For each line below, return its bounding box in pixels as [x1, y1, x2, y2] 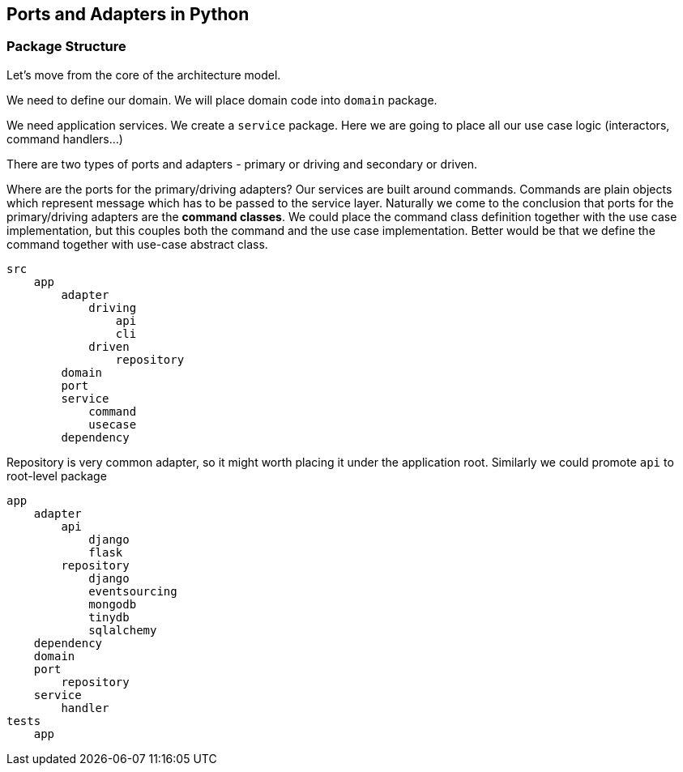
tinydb [88, 610, 130, 624]
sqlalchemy [88, 623, 157, 637]
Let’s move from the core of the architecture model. [6, 67, 281, 82]
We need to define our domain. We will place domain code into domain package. [6, 92, 438, 107]
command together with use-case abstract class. [6, 237, 268, 251]
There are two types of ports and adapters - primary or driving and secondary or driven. [6, 156, 477, 171]
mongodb [88, 597, 137, 611]
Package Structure [6, 38, 126, 55]
